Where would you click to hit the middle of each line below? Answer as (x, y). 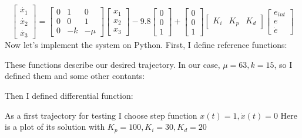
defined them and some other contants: (75, 76)
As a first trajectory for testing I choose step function (101, 115)
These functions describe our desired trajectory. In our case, (113, 64)
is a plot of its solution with (55, 127)
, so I (283, 64)
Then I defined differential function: (69, 95)
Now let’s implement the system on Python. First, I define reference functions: (146, 45)
